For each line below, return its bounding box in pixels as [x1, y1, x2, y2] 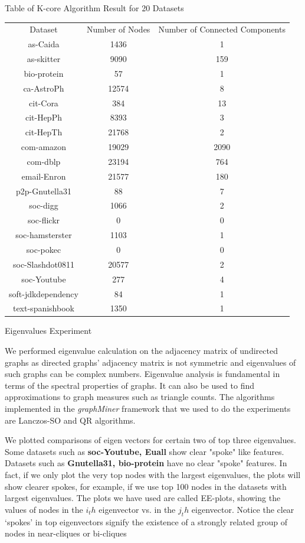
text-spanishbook [12, 302, 74, 314]
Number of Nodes [86, 23, 150, 35]
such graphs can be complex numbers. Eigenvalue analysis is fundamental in [5, 368, 280, 380]
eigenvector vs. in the [99, 503, 176, 515]
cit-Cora [29, 96, 58, 109]
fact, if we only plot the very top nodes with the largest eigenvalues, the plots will [5, 469, 301, 480]
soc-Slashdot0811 [12, 258, 74, 270]
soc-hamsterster [15, 229, 72, 241]
